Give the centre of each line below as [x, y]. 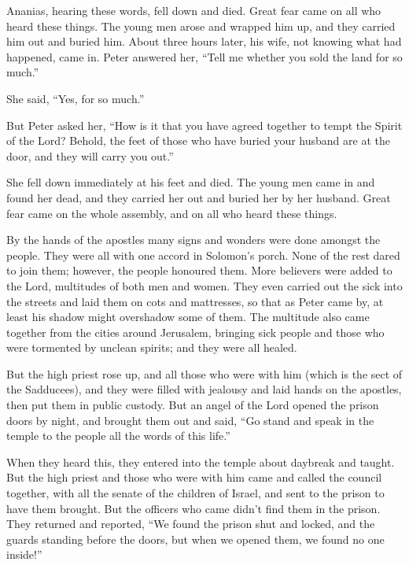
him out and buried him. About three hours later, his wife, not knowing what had [204, 41]
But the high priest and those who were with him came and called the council [194, 477]
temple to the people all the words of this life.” [118, 436]
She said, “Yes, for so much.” [76, 98]
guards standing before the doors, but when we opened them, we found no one [195, 539]
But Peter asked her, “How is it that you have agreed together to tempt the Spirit [204, 125]
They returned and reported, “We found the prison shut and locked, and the [191, 524]
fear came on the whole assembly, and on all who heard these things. [172, 213]
